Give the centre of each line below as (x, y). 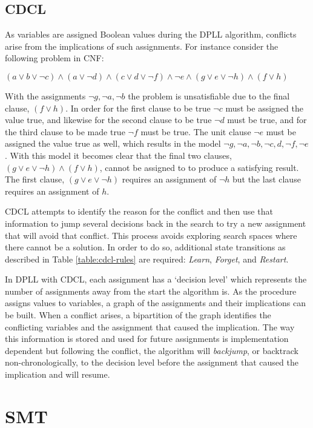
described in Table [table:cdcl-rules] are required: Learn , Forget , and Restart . (147, 259)
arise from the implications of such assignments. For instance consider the (142, 46)
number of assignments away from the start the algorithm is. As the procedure (151, 291)
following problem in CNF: (54, 58)
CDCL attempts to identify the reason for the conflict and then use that (139, 211)
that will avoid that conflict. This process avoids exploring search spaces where (151, 235)
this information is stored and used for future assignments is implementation (147, 339)
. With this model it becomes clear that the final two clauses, (118, 155)
